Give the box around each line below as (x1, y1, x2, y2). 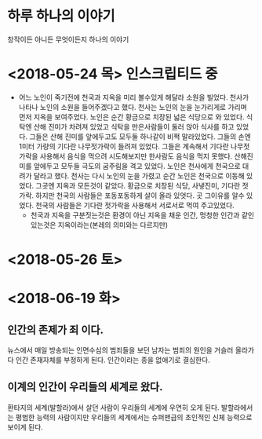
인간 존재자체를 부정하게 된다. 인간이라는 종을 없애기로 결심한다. (15, 355, 211, 365)
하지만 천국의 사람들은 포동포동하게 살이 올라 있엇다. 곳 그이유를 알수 (35, 190, 245, 200)
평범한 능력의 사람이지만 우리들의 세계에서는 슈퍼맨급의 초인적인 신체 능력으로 (15, 412, 253, 422)
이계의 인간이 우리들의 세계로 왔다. (7, 380, 163, 393)
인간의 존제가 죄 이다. (7, 323, 104, 336)
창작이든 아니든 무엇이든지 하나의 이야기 (7, 35, 129, 44)
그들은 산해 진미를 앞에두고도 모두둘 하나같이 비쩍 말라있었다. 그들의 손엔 (29, 131, 252, 141)
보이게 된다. (7, 422, 44, 432)
